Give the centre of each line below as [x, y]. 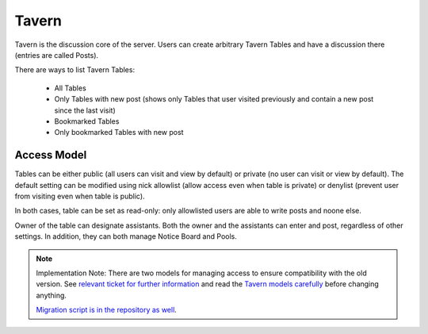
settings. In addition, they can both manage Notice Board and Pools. [126, 236]
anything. [52, 295]
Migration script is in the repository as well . [107, 310]
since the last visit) [85, 110]
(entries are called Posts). [57, 55]
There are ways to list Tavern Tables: [75, 70]
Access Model [51, 155]
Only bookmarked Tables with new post [119, 132]
